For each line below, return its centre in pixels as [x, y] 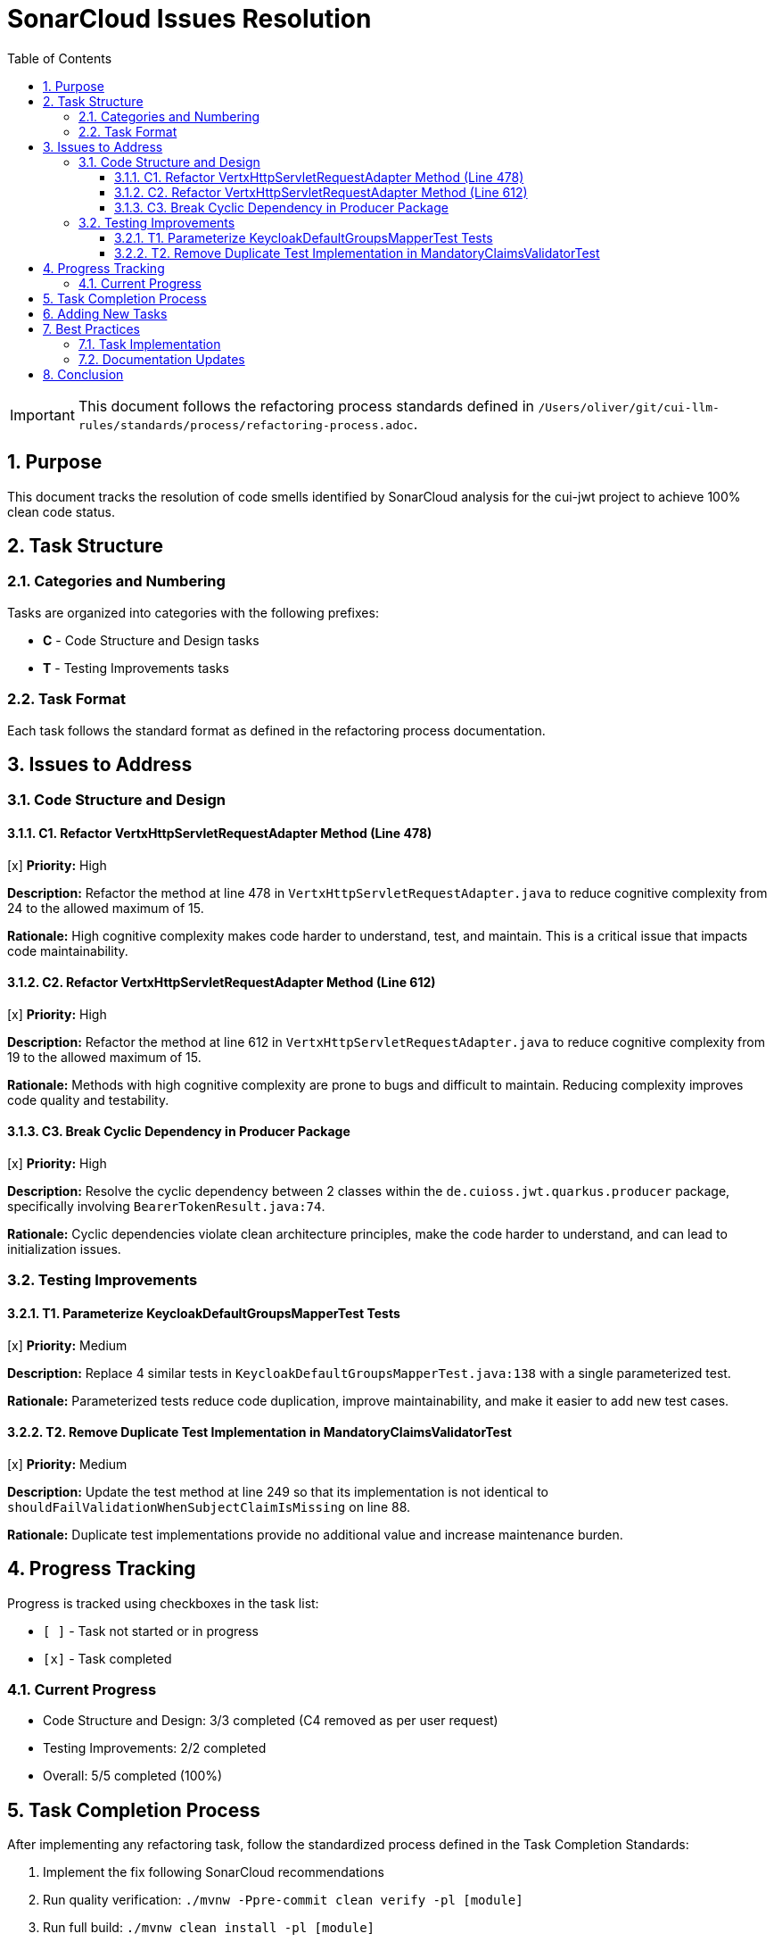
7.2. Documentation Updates [162, 359]
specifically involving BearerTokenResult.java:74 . [166, 1207]
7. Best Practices [91, 328]
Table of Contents [60, 58]
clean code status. [62, 511]
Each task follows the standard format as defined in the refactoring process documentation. [276, 730]
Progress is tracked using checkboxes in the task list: [163, 1603]
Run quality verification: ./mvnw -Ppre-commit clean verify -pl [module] [283, 1900]
